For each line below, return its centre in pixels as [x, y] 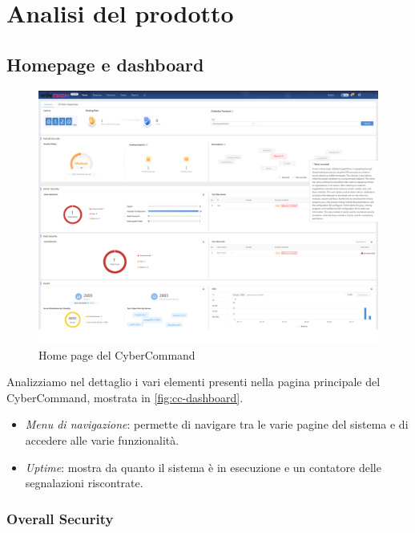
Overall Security [60, 518]
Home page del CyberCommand [117, 354]
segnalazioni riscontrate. [84, 483]
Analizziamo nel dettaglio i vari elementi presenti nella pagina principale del [193, 382]
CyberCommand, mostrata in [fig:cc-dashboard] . [125, 397]
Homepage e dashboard [105, 64]
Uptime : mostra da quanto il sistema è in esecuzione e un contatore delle [203, 467]
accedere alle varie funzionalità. [102, 440]
